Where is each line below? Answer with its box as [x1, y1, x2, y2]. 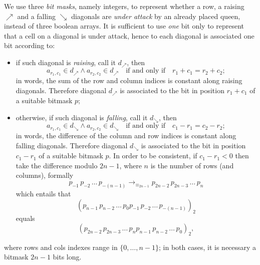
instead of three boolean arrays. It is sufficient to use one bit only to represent [4, 21, 244, 31]
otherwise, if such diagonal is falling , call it [16, 112, 148, 122]
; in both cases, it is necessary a [159, 241, 256, 252]
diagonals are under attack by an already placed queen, [71, 11, 240, 21]
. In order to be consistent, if [109, 150, 197, 161]
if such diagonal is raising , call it [16, 57, 116, 67]
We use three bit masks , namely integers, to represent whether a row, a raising [4, 1, 244, 11]
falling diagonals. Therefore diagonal [16, 140, 128, 150]
